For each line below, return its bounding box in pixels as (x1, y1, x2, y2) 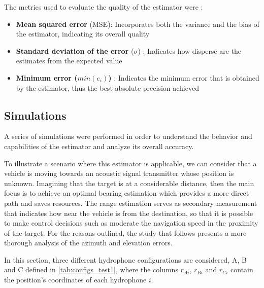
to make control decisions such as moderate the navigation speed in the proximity (4, 218, 258, 228)
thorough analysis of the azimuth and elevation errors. (4, 237, 173, 248)
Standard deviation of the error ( (16, 45, 134, 56)
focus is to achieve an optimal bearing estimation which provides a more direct (4, 188, 249, 198)
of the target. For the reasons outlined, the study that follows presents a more (4, 227, 247, 238)
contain (230, 264, 253, 275)
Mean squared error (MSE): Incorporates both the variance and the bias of (16, 18, 259, 29)
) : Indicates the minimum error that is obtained (108, 72, 259, 83)
